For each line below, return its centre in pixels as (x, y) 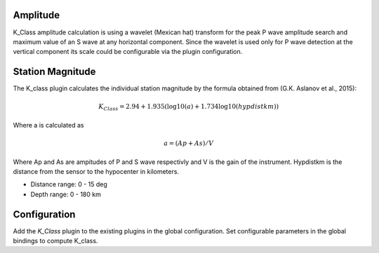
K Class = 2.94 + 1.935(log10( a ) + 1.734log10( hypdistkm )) (189, 107)
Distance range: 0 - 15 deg (69, 184)
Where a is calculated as (48, 125)
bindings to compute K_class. (55, 240)
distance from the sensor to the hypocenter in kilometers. (96, 171)
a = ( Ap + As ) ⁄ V (189, 143)
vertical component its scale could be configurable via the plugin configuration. (128, 52)
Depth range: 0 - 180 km (66, 194)
